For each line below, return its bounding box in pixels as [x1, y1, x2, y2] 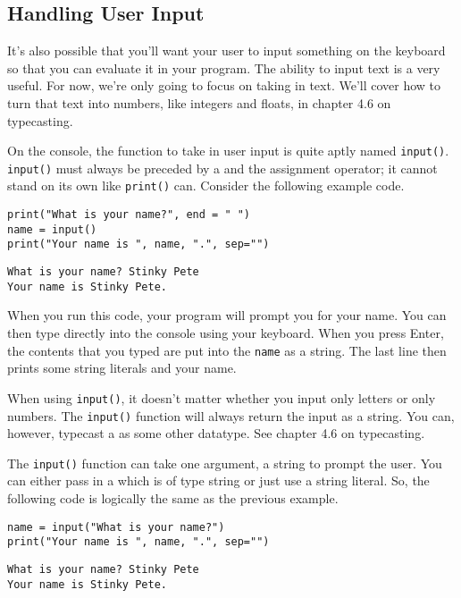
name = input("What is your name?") [7, 520, 225, 534]
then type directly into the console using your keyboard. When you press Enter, [7, 324, 444, 342]
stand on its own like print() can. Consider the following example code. [7, 176, 405, 195]
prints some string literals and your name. [7, 358, 237, 377]
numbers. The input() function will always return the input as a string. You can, [7, 406, 455, 425]
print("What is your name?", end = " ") [7, 208, 251, 222]
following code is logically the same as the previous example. [7, 489, 339, 508]
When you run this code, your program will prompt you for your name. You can [7, 306, 447, 324]
